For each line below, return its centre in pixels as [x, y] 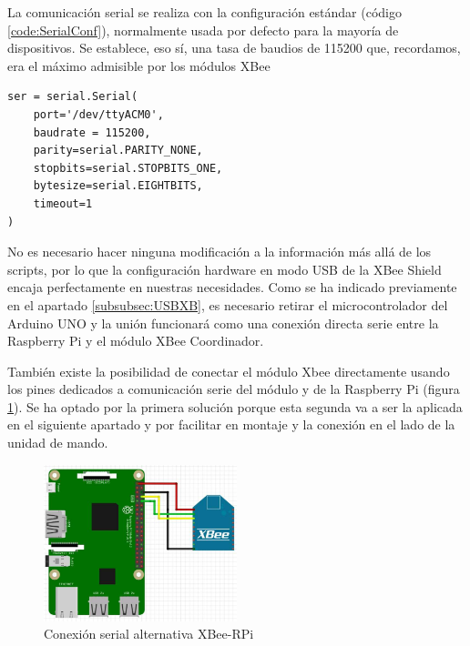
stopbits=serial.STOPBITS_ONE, [128, 168]
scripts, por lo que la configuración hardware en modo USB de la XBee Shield [225, 269]
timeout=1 [63, 203]
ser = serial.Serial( [73, 97]
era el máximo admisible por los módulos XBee [139, 65]
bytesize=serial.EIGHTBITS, [118, 186]
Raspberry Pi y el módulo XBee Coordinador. [136, 341]
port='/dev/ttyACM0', [98, 114]
